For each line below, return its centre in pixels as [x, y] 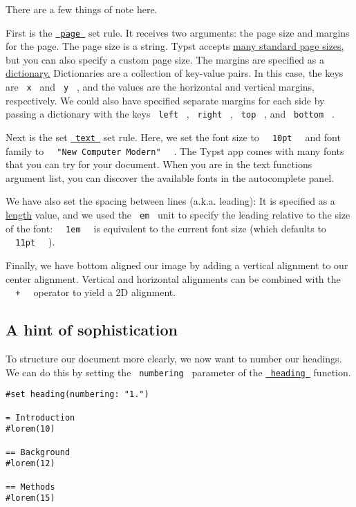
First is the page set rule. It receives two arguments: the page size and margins [178, 32]
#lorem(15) [30, 498]
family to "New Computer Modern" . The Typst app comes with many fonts [175, 150]
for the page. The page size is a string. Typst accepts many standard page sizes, [175, 46]
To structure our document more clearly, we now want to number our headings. [174, 359]
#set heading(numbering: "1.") [77, 395]
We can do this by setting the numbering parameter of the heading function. [178, 372]
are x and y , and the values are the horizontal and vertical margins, [160, 87]
